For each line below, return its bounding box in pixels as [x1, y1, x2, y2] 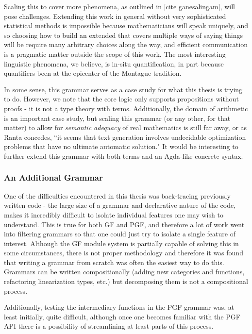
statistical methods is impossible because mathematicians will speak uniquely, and [4, 20, 249, 31]
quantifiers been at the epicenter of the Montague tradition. [4, 68, 182, 78]
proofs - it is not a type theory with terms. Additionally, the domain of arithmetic [4, 103, 248, 113]
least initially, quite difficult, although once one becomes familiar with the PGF [4, 311, 240, 321]
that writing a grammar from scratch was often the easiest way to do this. [4, 257, 224, 267]
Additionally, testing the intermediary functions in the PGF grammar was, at [4, 302, 235, 312]
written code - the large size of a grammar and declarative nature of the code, [4, 200, 236, 210]
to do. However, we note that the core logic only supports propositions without [4, 94, 239, 104]
